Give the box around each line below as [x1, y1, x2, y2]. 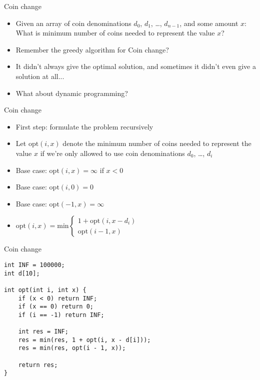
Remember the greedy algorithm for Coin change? [15, 44, 169, 54]
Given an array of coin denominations [15, 17, 131, 28]
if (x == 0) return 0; [18, 303, 93, 310]
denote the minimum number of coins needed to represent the [62, 138, 251, 148]
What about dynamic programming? [15, 87, 128, 98]
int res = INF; [18, 328, 68, 335]
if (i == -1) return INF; [18, 311, 104, 318]
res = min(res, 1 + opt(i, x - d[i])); [18, 336, 151, 343]
